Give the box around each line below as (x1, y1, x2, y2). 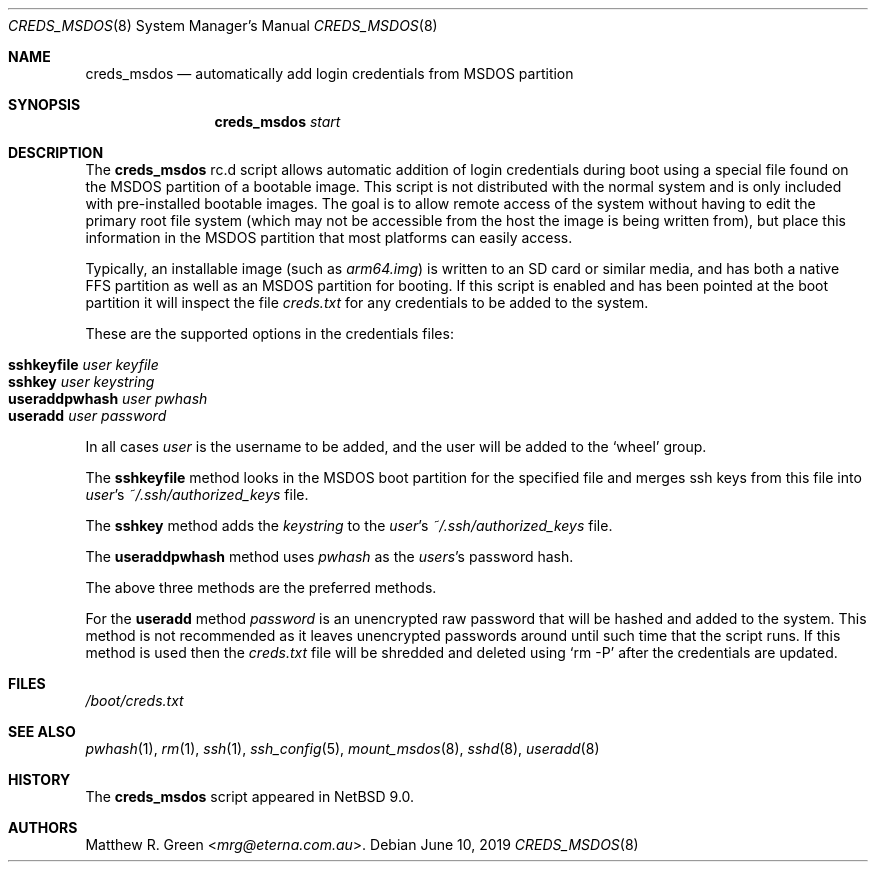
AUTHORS (8, 819, 78, 836)
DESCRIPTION (8, 144, 104, 161)
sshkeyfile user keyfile (8, 356, 159, 373)
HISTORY (8, 771, 71, 788)
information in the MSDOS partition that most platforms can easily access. (85, 229, 573, 246)
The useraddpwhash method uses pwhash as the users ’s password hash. (85, 548, 574, 565)
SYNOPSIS (8, 96, 81, 113)
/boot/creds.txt (85, 692, 184, 709)
